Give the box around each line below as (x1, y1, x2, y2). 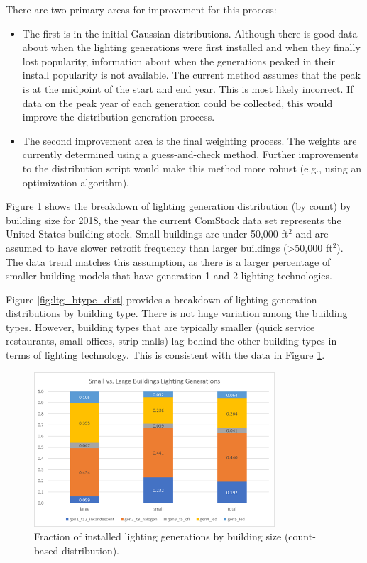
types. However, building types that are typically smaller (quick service (6, 319, 315, 334)
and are (295, 226, 329, 241)
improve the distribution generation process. (22, 109, 215, 124)
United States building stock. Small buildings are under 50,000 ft (6, 226, 289, 241)
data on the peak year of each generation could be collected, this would (22, 95, 333, 110)
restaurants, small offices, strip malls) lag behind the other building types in (6, 333, 337, 348)
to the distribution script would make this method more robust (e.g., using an (22, 160, 362, 175)
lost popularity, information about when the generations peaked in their (22, 53, 336, 68)
